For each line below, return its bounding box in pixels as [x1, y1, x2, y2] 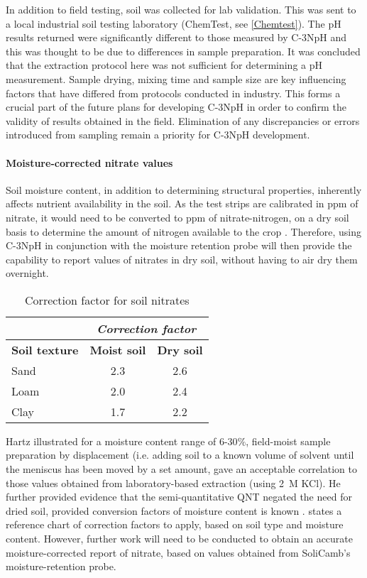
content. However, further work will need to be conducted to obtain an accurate [6, 531, 354, 546]
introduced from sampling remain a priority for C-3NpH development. [6, 127, 310, 142]
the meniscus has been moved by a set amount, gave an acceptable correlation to [6, 462, 357, 476]
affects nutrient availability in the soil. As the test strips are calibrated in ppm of [6, 196, 358, 211]
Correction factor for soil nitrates [25, 291, 190, 308]
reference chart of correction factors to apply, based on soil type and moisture [6, 517, 344, 532]
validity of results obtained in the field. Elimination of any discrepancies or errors [6, 113, 360, 128]
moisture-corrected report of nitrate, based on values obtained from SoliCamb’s [6, 545, 351, 560]
